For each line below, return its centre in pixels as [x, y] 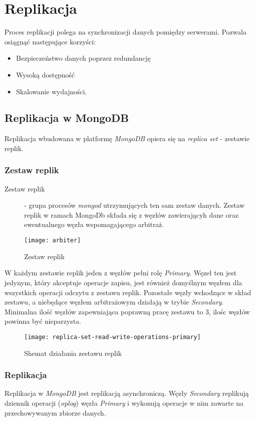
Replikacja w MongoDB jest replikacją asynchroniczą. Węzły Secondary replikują [127, 393]
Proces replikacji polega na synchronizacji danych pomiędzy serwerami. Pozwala [126, 32]
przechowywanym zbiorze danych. [55, 412]
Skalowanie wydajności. [52, 91]
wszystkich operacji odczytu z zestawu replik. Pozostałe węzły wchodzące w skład [128, 292]
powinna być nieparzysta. [43, 321]
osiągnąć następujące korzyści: [50, 41]
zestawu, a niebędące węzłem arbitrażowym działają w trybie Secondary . [114, 302]
